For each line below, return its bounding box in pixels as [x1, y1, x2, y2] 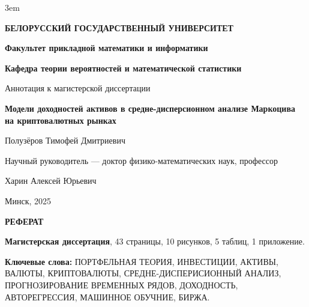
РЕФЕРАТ [5, 214, 44, 227]
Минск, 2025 [5, 194, 52, 207]
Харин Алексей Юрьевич [5, 174, 97, 187]
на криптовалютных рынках [5, 114, 116, 126]
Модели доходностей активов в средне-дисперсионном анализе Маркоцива [5, 102, 295, 114]
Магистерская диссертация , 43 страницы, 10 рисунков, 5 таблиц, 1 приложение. [5, 235, 305, 248]
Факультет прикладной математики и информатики [5, 41, 208, 54]
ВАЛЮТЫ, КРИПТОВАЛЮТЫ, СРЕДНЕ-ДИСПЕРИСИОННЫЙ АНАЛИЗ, [5, 267, 281, 279]
